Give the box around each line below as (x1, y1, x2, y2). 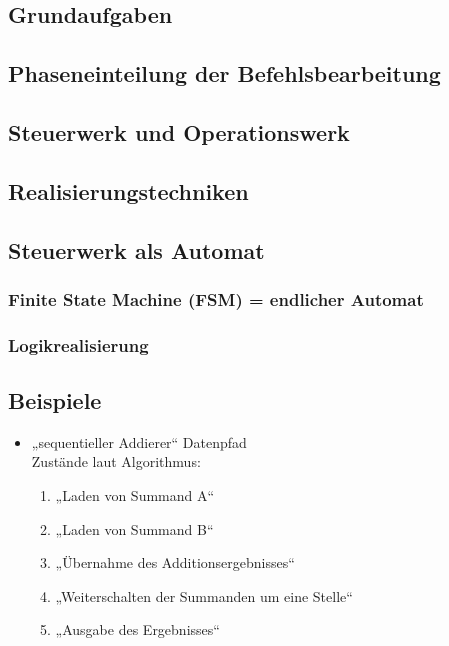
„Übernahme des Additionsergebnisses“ (55, 552, 295, 573)
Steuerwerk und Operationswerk (8, 116, 350, 147)
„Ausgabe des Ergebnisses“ (55, 619, 220, 640)
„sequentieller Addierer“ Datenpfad (31, 431, 247, 452)
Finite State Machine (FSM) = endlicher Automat (8, 286, 424, 311)
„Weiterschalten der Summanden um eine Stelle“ (55, 585, 353, 606)
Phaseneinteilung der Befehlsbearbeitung (8, 58, 441, 89)
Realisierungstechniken (8, 175, 249, 206)
